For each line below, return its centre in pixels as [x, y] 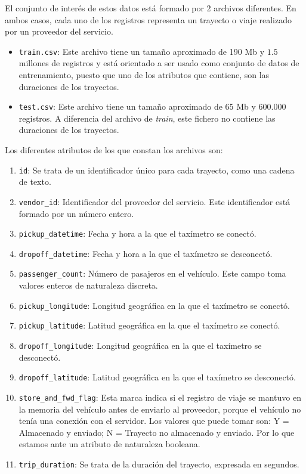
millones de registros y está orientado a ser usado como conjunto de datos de [159, 63]
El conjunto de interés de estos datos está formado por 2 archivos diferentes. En [151, 8]
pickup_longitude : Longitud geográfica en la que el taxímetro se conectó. [154, 305]
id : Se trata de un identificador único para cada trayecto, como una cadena [157, 170]
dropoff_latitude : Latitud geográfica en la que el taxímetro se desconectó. [157, 377]
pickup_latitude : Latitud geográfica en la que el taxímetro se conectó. [149, 325]
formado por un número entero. [76, 213]
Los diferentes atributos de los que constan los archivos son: [114, 150]
